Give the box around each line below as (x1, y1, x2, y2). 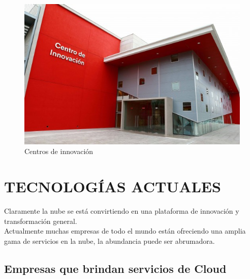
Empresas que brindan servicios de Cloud (4, 260, 227, 276)
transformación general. (4, 215, 77, 226)
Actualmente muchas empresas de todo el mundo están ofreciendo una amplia (4, 225, 246, 236)
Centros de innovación (24, 146, 93, 157)
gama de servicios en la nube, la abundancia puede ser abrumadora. (4, 235, 215, 246)
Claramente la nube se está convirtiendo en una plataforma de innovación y (4, 206, 239, 216)
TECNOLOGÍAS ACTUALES (4, 176, 221, 197)
